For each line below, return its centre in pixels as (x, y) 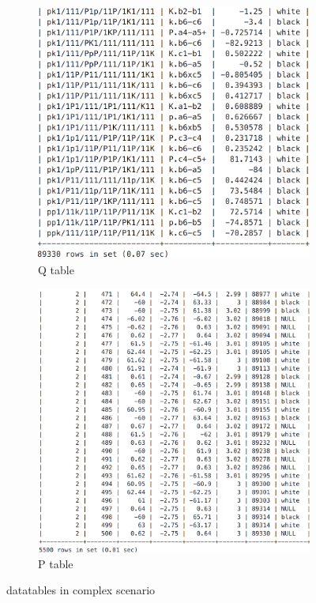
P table (56, 563)
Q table (56, 270)
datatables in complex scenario (81, 590)
